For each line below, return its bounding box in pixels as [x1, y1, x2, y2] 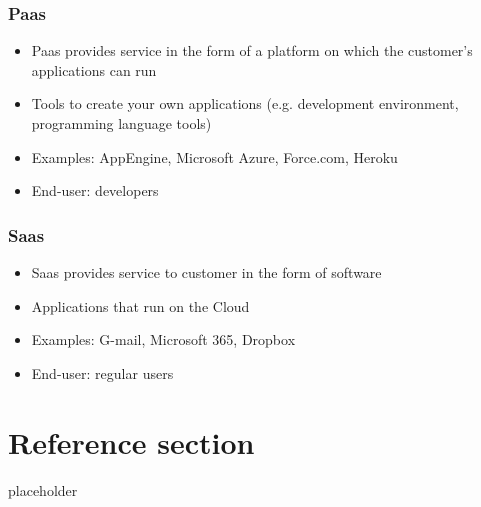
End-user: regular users [31, 362, 174, 383]
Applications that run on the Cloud [31, 295, 250, 316]
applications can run [31, 59, 157, 80]
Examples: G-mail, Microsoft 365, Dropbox [31, 329, 296, 350]
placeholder [8, 479, 78, 500]
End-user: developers [31, 180, 159, 201]
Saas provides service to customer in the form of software [31, 262, 382, 282]
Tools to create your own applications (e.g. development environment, [31, 93, 459, 114]
